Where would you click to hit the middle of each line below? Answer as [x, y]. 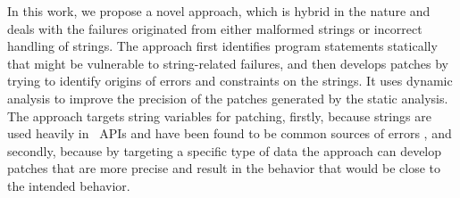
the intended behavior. [69, 185]
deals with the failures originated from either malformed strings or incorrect [215, 28]
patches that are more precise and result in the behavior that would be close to [224, 168]
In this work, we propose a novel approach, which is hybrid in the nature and [219, 11]
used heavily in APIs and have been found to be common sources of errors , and [230, 133]
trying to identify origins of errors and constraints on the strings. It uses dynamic [230, 81]
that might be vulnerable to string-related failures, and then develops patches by [228, 63]
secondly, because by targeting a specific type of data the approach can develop [225, 150]
